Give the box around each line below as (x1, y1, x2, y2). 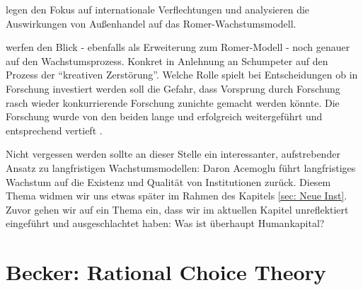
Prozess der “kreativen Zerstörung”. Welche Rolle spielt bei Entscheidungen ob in (6, 67, 358, 82)
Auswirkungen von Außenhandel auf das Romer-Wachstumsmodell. (6, 16, 296, 30)
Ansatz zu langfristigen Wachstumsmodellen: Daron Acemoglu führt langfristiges (6, 160, 356, 175)
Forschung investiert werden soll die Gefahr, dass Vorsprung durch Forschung (6, 81, 340, 95)
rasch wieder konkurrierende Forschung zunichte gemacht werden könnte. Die (6, 95, 340, 110)
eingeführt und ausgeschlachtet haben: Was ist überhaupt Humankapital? (6, 216, 325, 231)
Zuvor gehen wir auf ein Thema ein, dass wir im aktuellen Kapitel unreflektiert (6, 202, 349, 216)
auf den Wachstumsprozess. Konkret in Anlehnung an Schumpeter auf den (6, 53, 328, 68)
